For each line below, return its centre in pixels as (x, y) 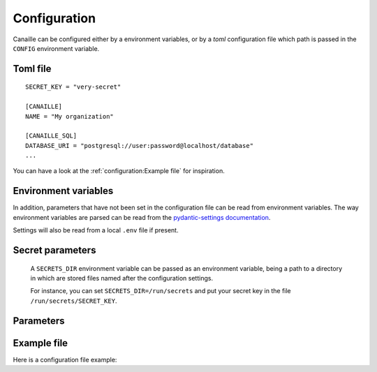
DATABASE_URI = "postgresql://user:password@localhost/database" (140, 146)
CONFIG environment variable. (56, 48)
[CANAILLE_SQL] (51, 136)
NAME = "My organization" (70, 116)
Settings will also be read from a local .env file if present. (96, 230)
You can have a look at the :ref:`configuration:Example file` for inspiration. (119, 171)
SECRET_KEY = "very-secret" (73, 87)
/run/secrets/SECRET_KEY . (74, 301)
